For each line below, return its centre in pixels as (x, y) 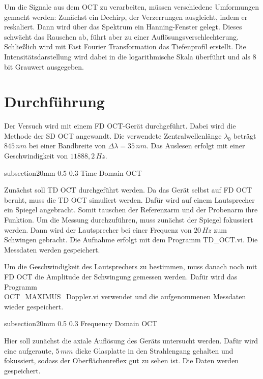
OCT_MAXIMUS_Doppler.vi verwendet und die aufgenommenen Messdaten (125, 296)
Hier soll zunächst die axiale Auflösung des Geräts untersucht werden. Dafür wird (131, 340)
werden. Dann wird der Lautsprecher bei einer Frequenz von (98, 229)
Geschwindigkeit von (36, 156)
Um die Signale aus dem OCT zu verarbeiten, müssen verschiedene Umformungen (131, 7)
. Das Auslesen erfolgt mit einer (196, 146)
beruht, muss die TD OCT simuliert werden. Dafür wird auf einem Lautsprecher (129, 199)
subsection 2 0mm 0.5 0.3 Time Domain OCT (73, 172)
